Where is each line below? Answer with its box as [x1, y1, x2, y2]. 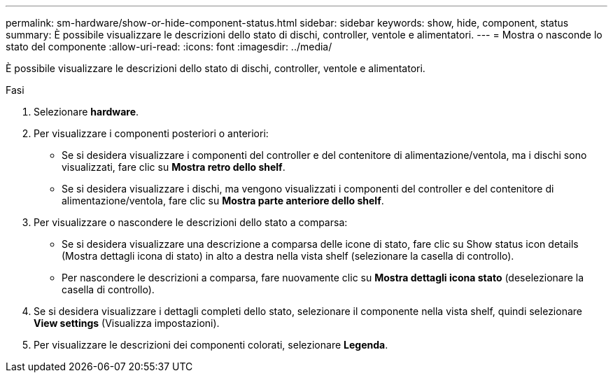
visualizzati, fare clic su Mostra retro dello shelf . [62, 161, 286, 173]
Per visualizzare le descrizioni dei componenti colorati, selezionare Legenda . [34, 339, 388, 351]
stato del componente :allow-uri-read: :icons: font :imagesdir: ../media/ [6, 41, 332, 52]
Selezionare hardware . [34, 106, 139, 118]
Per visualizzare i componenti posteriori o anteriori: [34, 127, 269, 139]
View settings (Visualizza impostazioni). [34, 317, 220, 329]
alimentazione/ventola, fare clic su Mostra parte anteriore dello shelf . [62, 195, 384, 206]
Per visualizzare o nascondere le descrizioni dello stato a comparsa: [34, 216, 348, 228]
